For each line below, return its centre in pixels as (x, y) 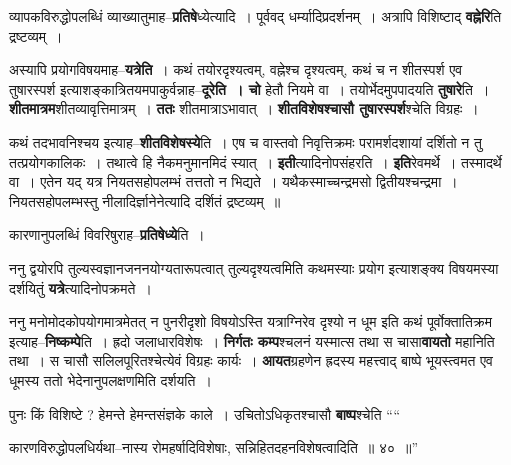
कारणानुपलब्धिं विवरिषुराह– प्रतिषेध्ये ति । (107, 234)
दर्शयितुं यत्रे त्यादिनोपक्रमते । (80, 287)
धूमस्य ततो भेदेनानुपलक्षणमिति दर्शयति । (110, 379)
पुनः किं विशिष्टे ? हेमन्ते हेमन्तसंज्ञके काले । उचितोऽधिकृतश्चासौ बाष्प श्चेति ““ (205, 413)
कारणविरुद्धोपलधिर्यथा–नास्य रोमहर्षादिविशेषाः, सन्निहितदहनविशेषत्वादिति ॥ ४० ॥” (214, 447)
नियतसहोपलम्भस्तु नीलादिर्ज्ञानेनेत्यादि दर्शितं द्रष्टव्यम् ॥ (145, 200)
